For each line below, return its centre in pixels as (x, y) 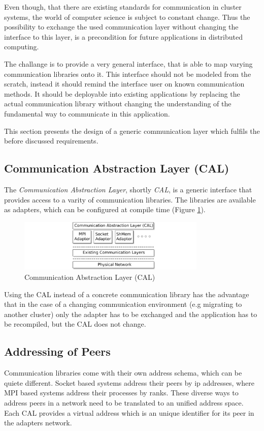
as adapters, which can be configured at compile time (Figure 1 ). (105, 209)
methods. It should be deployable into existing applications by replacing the (122, 93)
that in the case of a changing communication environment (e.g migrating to (123, 304)
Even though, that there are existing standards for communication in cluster (123, 7)
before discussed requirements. (51, 141)
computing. (22, 47)
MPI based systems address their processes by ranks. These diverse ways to (121, 393)
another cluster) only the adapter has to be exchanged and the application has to (131, 314)
